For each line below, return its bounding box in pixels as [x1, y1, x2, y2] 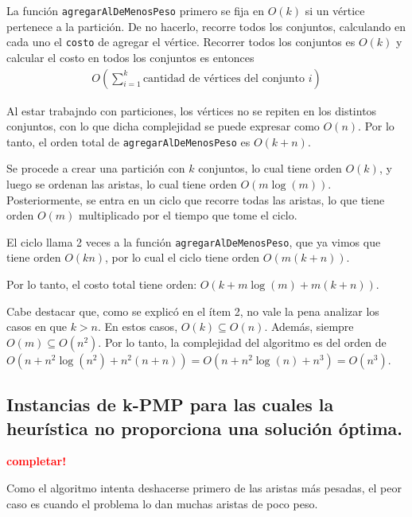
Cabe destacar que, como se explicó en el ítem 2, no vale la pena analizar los [6, 302, 379, 319]
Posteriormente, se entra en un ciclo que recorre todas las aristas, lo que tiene [6, 191, 385, 208]
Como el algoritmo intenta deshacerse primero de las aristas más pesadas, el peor [6, 479, 402, 496]
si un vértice [305, 2, 365, 18]
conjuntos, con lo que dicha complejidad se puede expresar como [6, 118, 320, 134]
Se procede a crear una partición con [6, 160, 185, 177]
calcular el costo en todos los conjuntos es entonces [6, 49, 255, 65]
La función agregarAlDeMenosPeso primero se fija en [6, 2, 264, 18]
